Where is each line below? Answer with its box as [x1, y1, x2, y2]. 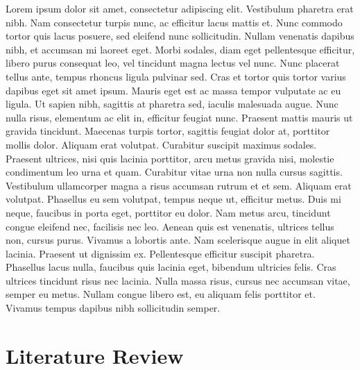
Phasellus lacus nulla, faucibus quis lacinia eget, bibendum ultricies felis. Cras [6, 260, 336, 274]
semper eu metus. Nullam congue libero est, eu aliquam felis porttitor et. [6, 287, 316, 301]
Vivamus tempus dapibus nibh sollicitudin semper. [6, 301, 221, 315]
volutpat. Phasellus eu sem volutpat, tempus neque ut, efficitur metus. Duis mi [6, 192, 341, 206]
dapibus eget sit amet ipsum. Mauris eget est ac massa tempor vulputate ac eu [6, 83, 341, 97]
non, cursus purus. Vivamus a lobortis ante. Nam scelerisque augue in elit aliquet [6, 233, 350, 247]
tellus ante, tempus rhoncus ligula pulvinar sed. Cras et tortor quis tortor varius [6, 69, 346, 83]
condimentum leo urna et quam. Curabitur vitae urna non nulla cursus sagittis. [6, 165, 343, 179]
